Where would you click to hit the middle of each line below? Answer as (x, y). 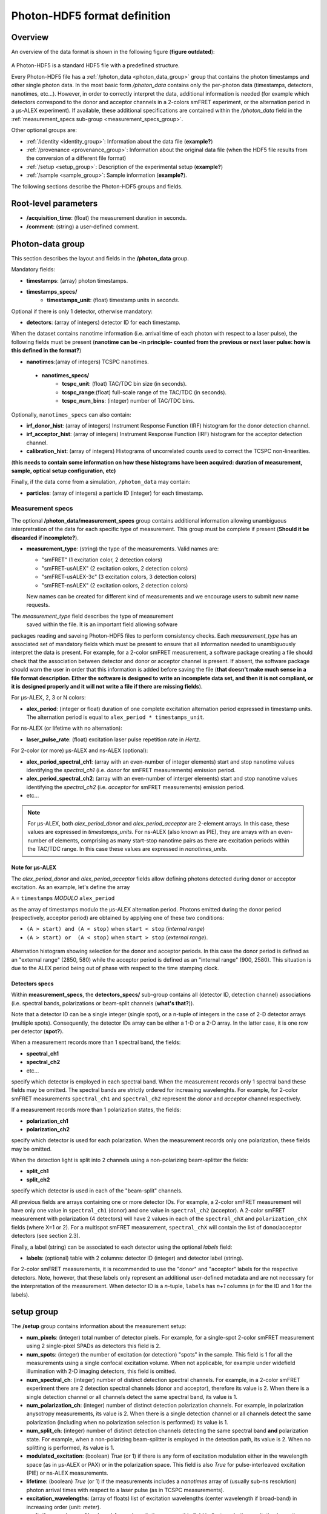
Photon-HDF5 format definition (91, 16)
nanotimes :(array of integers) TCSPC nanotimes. (88, 362)
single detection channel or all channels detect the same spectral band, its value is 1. (132, 1397)
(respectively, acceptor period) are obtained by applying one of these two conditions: (118, 918)
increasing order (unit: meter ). (64, 1507)
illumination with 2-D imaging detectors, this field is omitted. (101, 1371)
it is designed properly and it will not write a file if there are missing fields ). (107, 686)
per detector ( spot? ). (37, 1031)
